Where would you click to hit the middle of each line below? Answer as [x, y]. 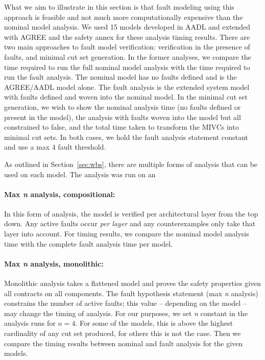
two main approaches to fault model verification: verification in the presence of [127, 47]
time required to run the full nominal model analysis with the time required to [127, 67]
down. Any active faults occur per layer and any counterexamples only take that [130, 223]
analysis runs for [30, 323]
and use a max [27, 147]
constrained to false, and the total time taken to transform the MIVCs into [122, 127]
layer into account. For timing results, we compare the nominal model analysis [127, 234]
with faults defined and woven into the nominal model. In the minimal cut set [126, 97]
